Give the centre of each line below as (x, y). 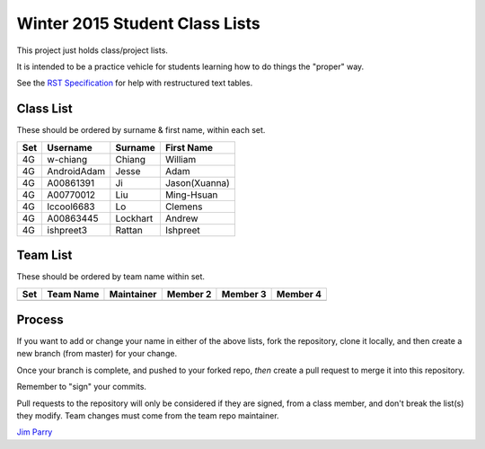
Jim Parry (35, 432)
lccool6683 (71, 207)
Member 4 (299, 294)
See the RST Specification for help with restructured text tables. (135, 83)
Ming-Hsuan (191, 195)
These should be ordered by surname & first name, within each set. (141, 130)
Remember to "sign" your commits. (82, 387)
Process (40, 319)
